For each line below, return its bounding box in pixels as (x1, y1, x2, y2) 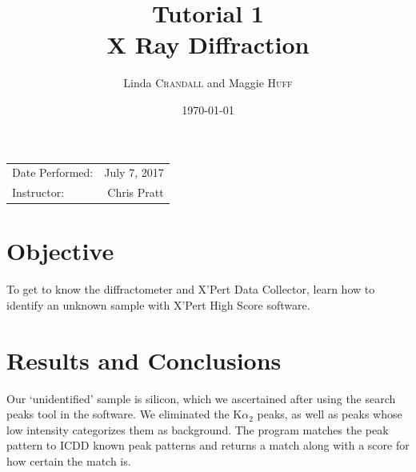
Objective (6, 234, 114, 267)
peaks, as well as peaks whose (257, 406, 402, 422)
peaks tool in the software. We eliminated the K (6, 406, 242, 422)
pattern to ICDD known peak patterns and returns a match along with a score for (6, 437, 410, 454)
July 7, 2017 (104, 164, 164, 181)
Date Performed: (12, 164, 94, 181)
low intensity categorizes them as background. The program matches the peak (6, 421, 389, 438)
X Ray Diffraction (106, 28, 310, 61)
